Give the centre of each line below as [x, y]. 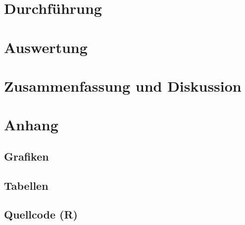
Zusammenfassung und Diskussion [123, 85]
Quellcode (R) [41, 214]
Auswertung [46, 47]
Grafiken [26, 156]
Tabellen [26, 185]
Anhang [31, 125]
